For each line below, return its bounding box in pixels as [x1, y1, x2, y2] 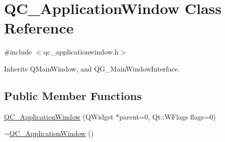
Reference [4, 17, 74, 38]
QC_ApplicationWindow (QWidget [4, 111, 114, 121]
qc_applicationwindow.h [43, 46, 119, 57]
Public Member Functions [4, 87, 142, 103]
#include [4, 46, 32, 57]
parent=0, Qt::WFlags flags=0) [119, 111, 216, 121]
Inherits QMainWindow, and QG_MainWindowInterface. [4, 63, 180, 73]
